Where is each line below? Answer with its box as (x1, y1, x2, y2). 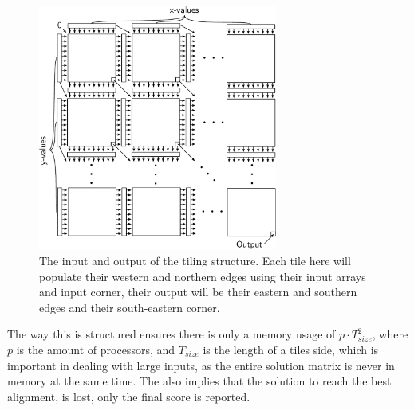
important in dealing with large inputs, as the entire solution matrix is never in (7, 357, 395, 373)
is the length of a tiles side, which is (203, 342, 379, 357)
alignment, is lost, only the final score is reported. (7, 388, 250, 404)
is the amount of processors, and (16, 342, 175, 357)
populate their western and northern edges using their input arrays (39, 267, 366, 284)
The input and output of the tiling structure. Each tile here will (39, 252, 351, 269)
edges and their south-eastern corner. (39, 299, 220, 315)
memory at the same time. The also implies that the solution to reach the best (7, 373, 392, 389)
